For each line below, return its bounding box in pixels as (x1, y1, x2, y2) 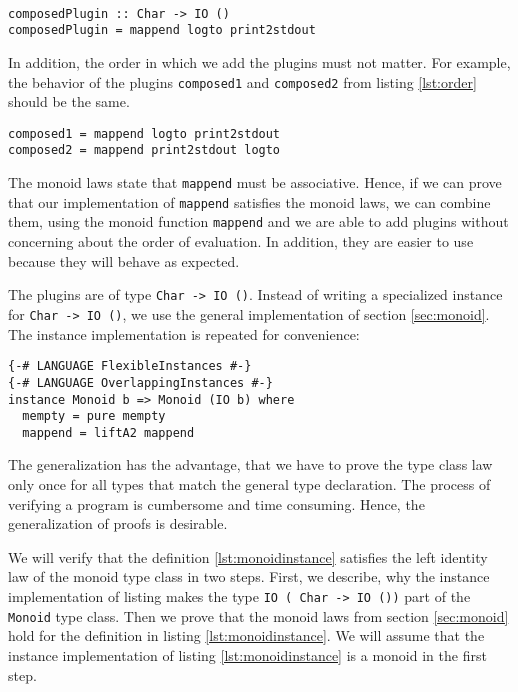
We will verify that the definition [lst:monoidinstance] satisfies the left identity (8, 546, 488, 567)
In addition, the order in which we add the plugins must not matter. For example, (8, 51, 511, 72)
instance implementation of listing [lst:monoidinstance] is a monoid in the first (8, 644, 487, 665)
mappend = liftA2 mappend (22, 425, 195, 440)
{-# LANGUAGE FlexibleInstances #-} (8, 359, 252, 374)
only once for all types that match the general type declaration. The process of (8, 474, 491, 495)
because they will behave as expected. (8, 250, 240, 271)
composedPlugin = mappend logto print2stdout (8, 23, 316, 38)
